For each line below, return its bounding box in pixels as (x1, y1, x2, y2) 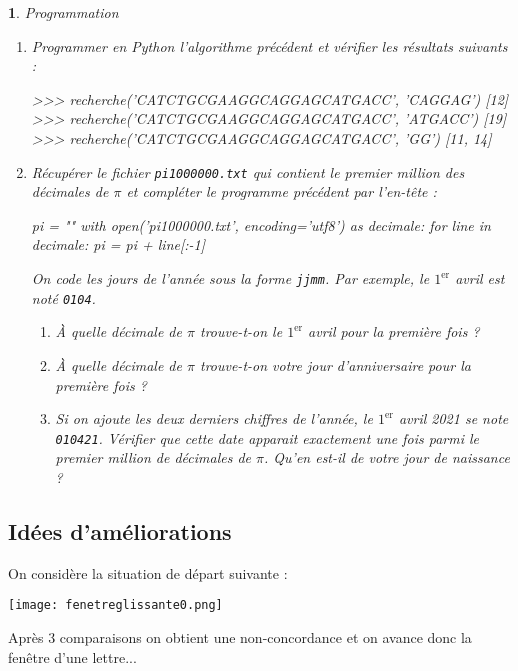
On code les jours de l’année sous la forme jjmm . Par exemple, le (31, 268, 430, 288)
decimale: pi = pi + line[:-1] (31, 234, 206, 255)
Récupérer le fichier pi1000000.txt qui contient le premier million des (31, 161, 465, 182)
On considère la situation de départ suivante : (8, 562, 288, 583)
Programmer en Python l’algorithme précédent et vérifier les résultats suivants (31, 35, 508, 56)
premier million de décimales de (55, 447, 252, 468)
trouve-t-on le (199, 321, 283, 342)
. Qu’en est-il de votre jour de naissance (264, 447, 510, 468)
